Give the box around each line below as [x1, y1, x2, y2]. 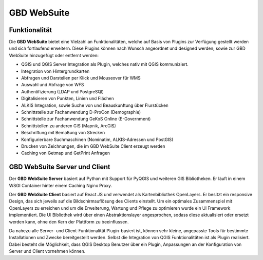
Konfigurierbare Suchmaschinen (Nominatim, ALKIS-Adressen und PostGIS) [21, 137, 174, 142]
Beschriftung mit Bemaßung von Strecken [21, 130, 105, 136]
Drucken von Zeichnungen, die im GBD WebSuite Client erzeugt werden [21, 143, 166, 149]
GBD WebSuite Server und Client [9, 163, 111, 171]
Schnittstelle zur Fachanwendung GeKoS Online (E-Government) [21, 116, 151, 122]
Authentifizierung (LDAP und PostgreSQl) [21, 88, 104, 95]
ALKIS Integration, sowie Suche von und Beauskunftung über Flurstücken [21, 102, 169, 108]
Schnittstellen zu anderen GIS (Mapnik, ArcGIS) [21, 122, 116, 129]
